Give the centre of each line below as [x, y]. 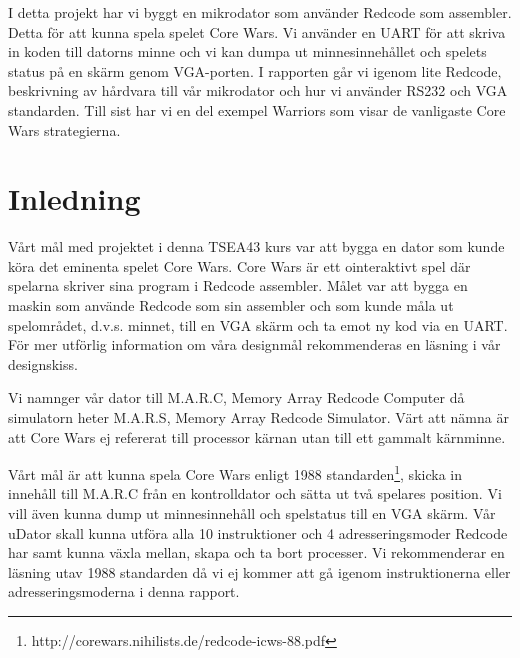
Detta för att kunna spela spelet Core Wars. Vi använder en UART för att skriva [257, 31]
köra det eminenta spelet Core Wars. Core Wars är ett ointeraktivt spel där [239, 265]
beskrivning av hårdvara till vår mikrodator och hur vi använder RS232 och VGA [258, 90]
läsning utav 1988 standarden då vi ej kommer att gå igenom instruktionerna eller [259, 571]
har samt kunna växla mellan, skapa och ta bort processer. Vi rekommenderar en [256, 552]
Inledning [74, 198]
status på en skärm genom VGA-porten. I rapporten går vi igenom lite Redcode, [255, 70]
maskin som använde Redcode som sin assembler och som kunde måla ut [231, 305]
